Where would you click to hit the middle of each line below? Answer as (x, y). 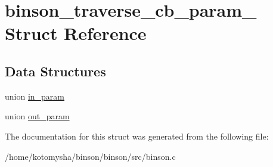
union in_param (35, 96)
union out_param (37, 116)
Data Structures (55, 71)
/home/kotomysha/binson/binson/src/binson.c (90, 156)
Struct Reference (76, 33)
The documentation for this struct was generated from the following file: (137, 136)
